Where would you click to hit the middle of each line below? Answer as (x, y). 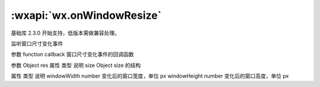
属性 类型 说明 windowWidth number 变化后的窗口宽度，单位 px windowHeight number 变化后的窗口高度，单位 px (150, 76)
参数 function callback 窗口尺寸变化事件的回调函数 (73, 54)
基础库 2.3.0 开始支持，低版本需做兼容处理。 (65, 33)
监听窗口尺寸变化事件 (37, 43)
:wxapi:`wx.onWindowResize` (86, 15)
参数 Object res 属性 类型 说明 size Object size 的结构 (76, 65)
